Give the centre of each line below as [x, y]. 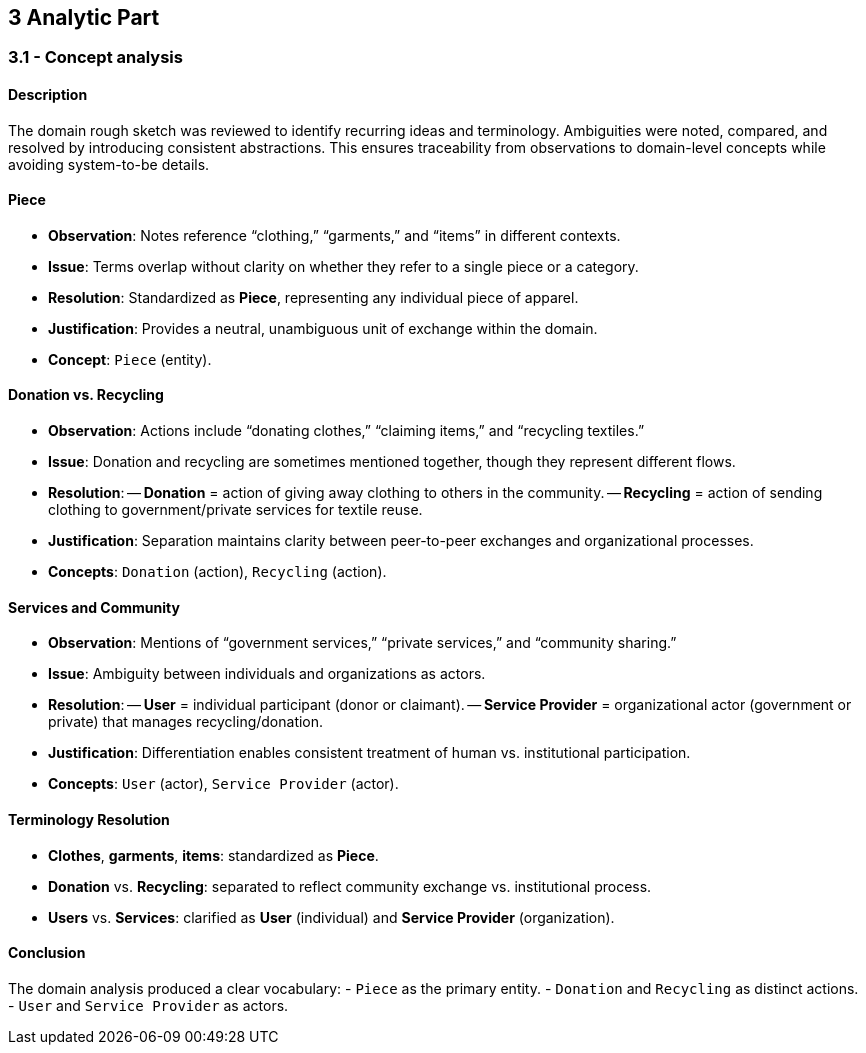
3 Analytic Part [84, 17]
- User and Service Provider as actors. [148, 1005]
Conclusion [47, 953]
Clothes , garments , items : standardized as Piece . [213, 855]
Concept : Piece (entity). [130, 359]
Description [48, 95]
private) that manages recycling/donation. [186, 722]
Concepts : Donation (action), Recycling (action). [217, 572]
